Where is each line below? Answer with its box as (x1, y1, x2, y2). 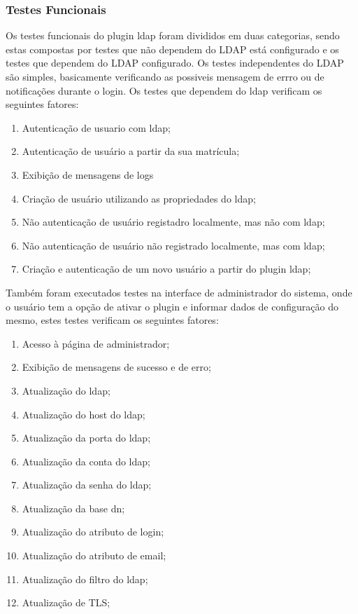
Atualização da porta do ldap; (22, 430, 151, 445)
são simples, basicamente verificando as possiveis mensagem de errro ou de (6, 69, 324, 83)
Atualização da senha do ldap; (22, 477, 152, 492)
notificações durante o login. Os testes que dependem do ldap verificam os (6, 83, 322, 97)
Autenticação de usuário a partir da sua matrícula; (22, 144, 240, 158)
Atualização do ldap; (22, 383, 110, 397)
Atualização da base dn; (22, 500, 125, 515)
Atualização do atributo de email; (22, 548, 166, 563)
